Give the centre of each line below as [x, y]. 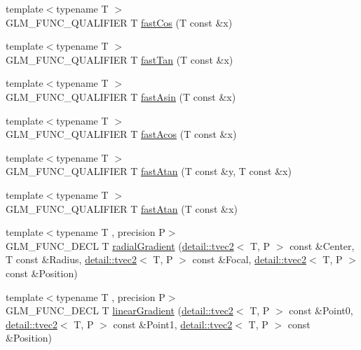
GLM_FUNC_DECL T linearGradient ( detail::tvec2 [120, 310]
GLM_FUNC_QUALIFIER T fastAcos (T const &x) [121, 134]
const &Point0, [321, 310]
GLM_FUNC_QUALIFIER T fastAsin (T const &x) [121, 96]
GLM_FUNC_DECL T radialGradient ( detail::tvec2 [120, 245]
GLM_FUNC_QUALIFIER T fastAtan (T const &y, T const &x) [149, 171]
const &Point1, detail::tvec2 [173, 324]
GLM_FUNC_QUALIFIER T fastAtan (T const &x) [122, 208]
